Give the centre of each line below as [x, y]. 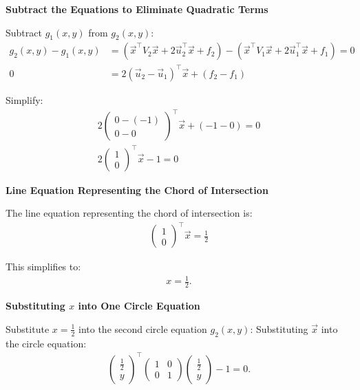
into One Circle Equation [139, 306]
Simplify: [24, 99]
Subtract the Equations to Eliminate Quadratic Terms [137, 9]
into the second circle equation [143, 328]
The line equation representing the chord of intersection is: [129, 213]
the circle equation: [46, 343]
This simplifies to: [43, 267]
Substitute [28, 328]
